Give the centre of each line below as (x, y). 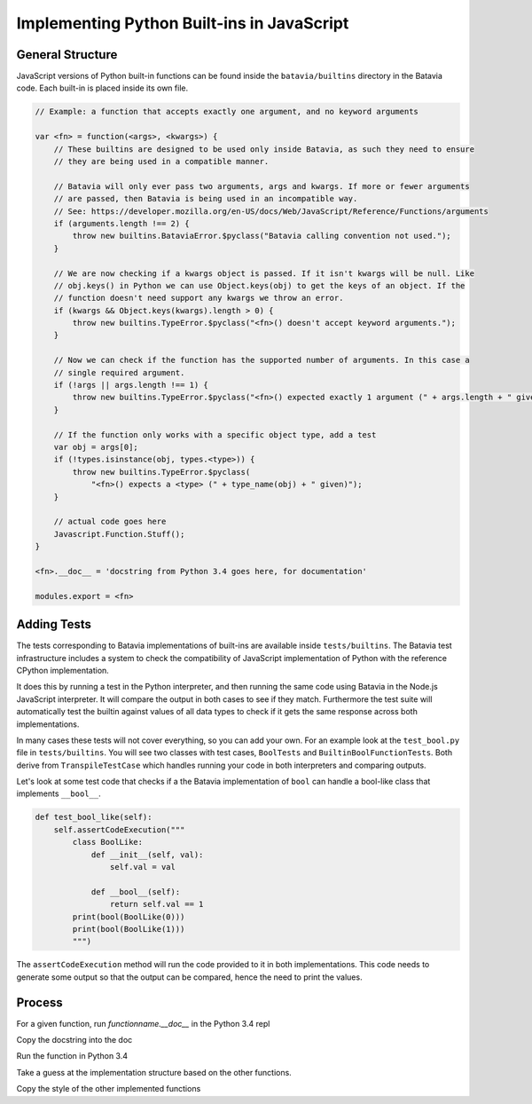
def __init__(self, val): (147, 855)
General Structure (67, 55)
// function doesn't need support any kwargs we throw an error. (199, 298)
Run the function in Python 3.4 (72, 1056)
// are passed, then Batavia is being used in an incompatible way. (206, 199)
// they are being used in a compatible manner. (161, 161)
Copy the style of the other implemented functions (109, 1089)
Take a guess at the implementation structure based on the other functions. (154, 1072)
